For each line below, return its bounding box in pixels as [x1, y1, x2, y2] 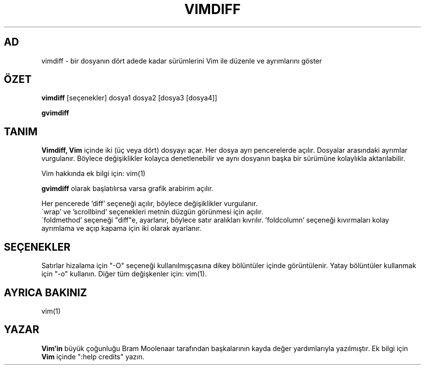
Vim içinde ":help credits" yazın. [41, 352, 145, 361]
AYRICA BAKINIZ [4, 286, 87, 299]
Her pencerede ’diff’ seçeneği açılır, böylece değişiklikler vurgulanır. [41, 199, 258, 208]
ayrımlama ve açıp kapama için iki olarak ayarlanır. [41, 224, 201, 233]
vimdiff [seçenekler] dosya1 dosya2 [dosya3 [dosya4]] [41, 94, 217, 102]
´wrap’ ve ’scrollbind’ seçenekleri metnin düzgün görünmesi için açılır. [41, 208, 263, 216]
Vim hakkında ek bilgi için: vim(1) [41, 169, 146, 178]
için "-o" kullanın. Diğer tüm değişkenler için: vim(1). [41, 270, 207, 278]
